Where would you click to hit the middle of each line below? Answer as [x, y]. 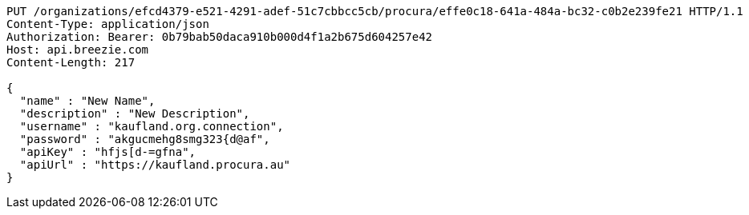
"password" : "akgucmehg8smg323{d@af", [145, 139]
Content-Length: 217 [71, 62]
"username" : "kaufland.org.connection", [152, 126]
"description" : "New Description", [135, 113]
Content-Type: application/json [108, 24]
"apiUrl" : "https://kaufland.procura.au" [155, 165]
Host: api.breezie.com [78, 50]
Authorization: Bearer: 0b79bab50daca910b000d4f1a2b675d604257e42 [220, 37]
